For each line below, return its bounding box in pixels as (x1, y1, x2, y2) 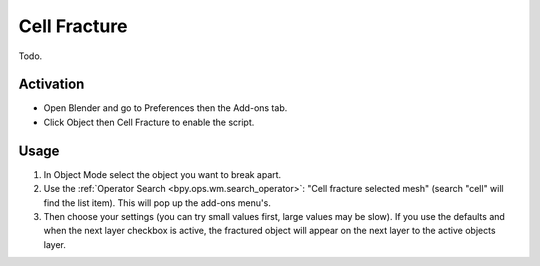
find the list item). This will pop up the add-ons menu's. (43, 196, 272, 209)
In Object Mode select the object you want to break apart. (43, 168, 282, 180)
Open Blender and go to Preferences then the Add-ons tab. (43, 102, 288, 114)
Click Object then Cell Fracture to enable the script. (43, 116, 255, 128)
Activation (18, 76, 85, 93)
